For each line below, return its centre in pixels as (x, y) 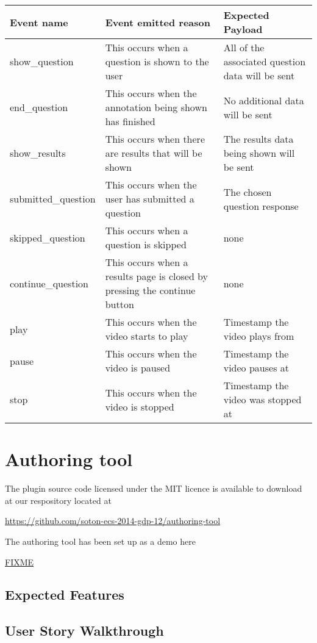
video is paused (138, 368)
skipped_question (48, 237)
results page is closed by (157, 276)
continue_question (49, 283)
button (119, 304)
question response (261, 206)
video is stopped (140, 406)
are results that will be (154, 153)
